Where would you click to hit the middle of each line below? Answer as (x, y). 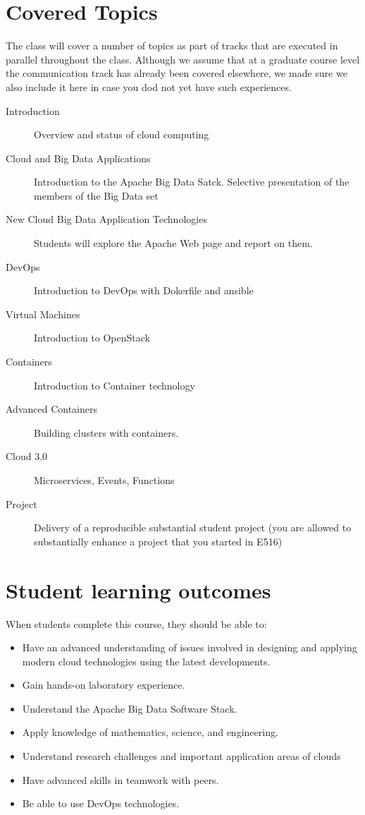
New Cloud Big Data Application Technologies (106, 219)
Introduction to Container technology (115, 385)
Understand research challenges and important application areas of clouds (181, 756)
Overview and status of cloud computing (122, 134)
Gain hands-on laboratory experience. (104, 685)
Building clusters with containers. (106, 432)
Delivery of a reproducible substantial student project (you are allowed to (193, 527)
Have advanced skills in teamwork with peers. (120, 779)
